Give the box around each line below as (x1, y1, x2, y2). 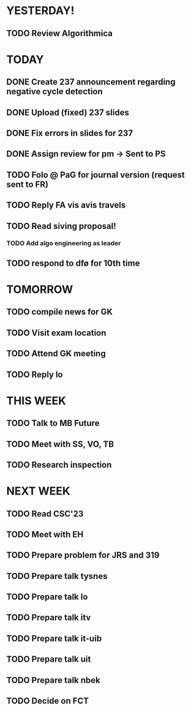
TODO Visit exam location (6, 327, 107, 338)
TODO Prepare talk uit (6, 654, 91, 665)
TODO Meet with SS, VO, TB (6, 439, 114, 449)
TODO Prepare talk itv (6, 613, 91, 623)
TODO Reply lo (6, 369, 63, 379)
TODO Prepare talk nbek (6, 674, 101, 686)
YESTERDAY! (6, 4, 75, 18)
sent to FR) (6, 179, 49, 190)
